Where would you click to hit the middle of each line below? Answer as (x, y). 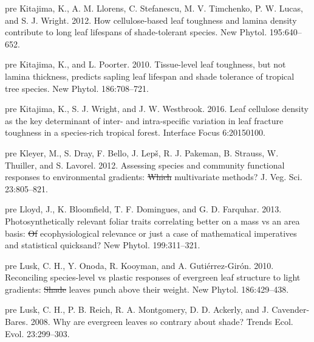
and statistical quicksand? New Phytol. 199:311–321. (103, 245)
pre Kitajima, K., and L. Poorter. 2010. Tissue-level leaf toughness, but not (145, 64)
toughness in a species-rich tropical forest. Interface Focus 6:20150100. (135, 132)
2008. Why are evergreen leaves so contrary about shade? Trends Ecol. (162, 322)
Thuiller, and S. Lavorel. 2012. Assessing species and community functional (145, 165)
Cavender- (291, 309)
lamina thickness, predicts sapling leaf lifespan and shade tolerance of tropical (150, 76)
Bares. (17, 322)
